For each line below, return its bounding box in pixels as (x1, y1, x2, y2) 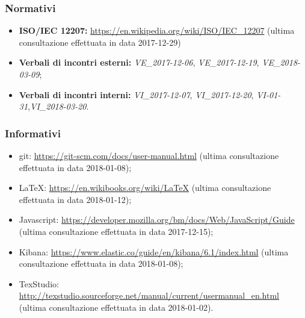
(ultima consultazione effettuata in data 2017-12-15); (19, 225, 214, 237)
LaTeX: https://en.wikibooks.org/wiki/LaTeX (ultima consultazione (19, 181, 271, 194)
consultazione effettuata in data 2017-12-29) (19, 36, 181, 48)
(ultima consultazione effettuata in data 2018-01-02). (19, 301, 214, 313)
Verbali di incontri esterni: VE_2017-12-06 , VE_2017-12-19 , (19, 56, 259, 69)
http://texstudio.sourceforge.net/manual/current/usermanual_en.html (19, 289, 279, 302)
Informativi (5, 125, 61, 140)
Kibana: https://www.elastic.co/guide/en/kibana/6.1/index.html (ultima (19, 245, 289, 258)
